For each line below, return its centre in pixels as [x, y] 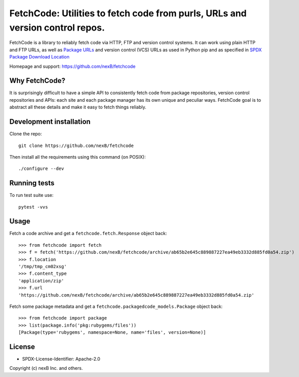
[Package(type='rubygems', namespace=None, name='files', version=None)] [112, 332]
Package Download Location [39, 57]
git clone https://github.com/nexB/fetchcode [76, 146]
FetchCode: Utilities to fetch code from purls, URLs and [128, 13]
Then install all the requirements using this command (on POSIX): [78, 157]
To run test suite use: [32, 195]
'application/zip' [41, 281]
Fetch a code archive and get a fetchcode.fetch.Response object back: [88, 234]
